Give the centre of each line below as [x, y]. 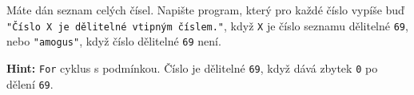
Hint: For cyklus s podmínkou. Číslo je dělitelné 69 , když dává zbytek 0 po [192, 67]
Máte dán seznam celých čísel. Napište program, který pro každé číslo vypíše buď [205, 10]
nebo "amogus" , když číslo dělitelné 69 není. [114, 41]
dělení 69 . [30, 83]
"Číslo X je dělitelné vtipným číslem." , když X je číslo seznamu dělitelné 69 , [207, 25]
